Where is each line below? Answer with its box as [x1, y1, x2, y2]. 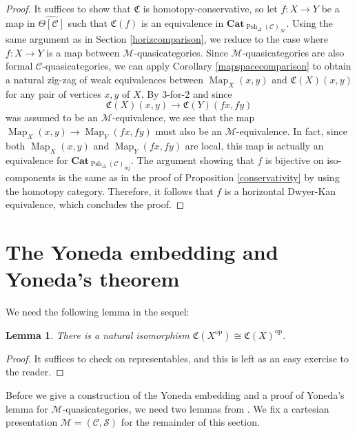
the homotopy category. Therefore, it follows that [6, 183, 214, 198]
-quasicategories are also [242, 45, 345, 59]
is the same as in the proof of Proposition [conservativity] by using [59, 170, 340, 185]
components [6, 170, 56, 185]
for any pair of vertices [6, 86, 101, 101]
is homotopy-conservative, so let [143, 1, 278, 15]
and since [192, 86, 232, 101]
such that [68, 15, 108, 30]
